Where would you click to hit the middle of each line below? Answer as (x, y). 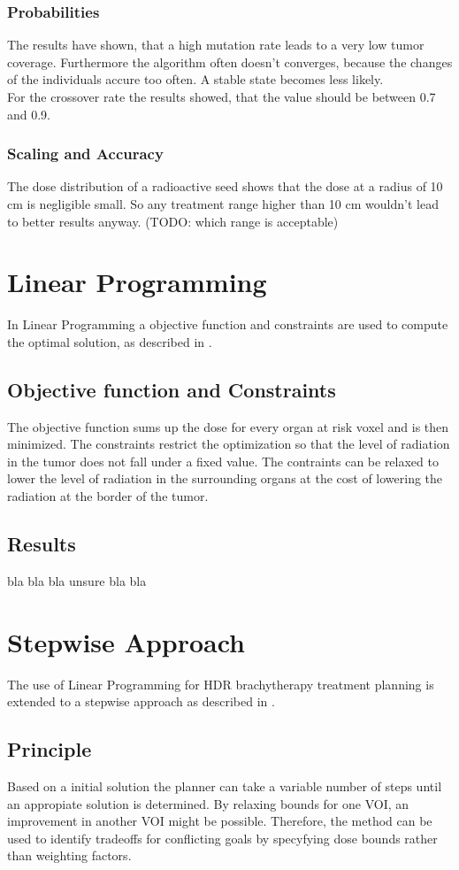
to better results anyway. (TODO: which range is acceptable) (173, 221)
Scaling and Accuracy (85, 154)
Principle (50, 749)
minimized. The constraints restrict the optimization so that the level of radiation (229, 444)
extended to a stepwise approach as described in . (141, 701)
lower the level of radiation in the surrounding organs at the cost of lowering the (225, 478)
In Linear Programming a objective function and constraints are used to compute (228, 324)
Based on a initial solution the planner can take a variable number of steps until (225, 785)
